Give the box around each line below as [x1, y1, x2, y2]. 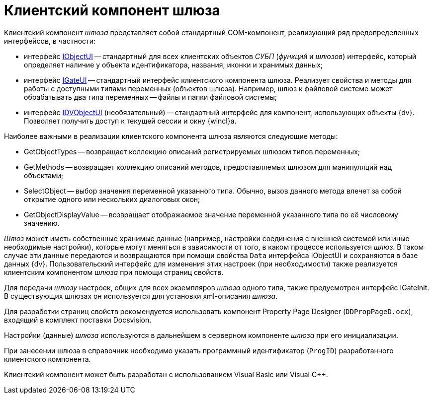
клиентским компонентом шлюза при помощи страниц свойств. [4, 267, 224, 276]
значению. [24, 218, 60, 227]
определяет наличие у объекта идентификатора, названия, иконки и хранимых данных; [24, 60, 323, 69]
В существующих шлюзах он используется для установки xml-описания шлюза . [4, 291, 278, 300]
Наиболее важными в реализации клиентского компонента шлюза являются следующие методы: [4, 132, 338, 140]
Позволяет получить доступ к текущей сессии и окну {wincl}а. [24, 116, 237, 125]
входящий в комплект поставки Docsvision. [4, 315, 152, 324]
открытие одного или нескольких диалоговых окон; [24, 195, 200, 203]
